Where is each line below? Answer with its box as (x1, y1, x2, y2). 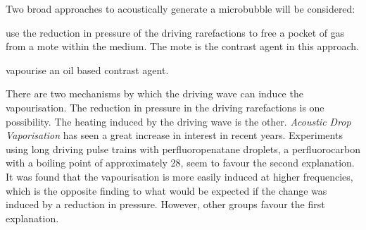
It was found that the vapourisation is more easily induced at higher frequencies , (6, 169, 353, 183)
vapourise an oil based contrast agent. (6, 62, 169, 77)
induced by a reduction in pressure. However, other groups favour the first (6, 197, 325, 212)
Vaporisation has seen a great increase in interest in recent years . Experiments (6, 128, 343, 143)
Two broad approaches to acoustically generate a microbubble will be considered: (6, 1, 355, 16)
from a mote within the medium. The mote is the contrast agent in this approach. (6, 39, 359, 54)
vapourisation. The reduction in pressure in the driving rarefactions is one (6, 99, 324, 114)
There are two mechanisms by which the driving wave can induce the (6, 86, 303, 101)
